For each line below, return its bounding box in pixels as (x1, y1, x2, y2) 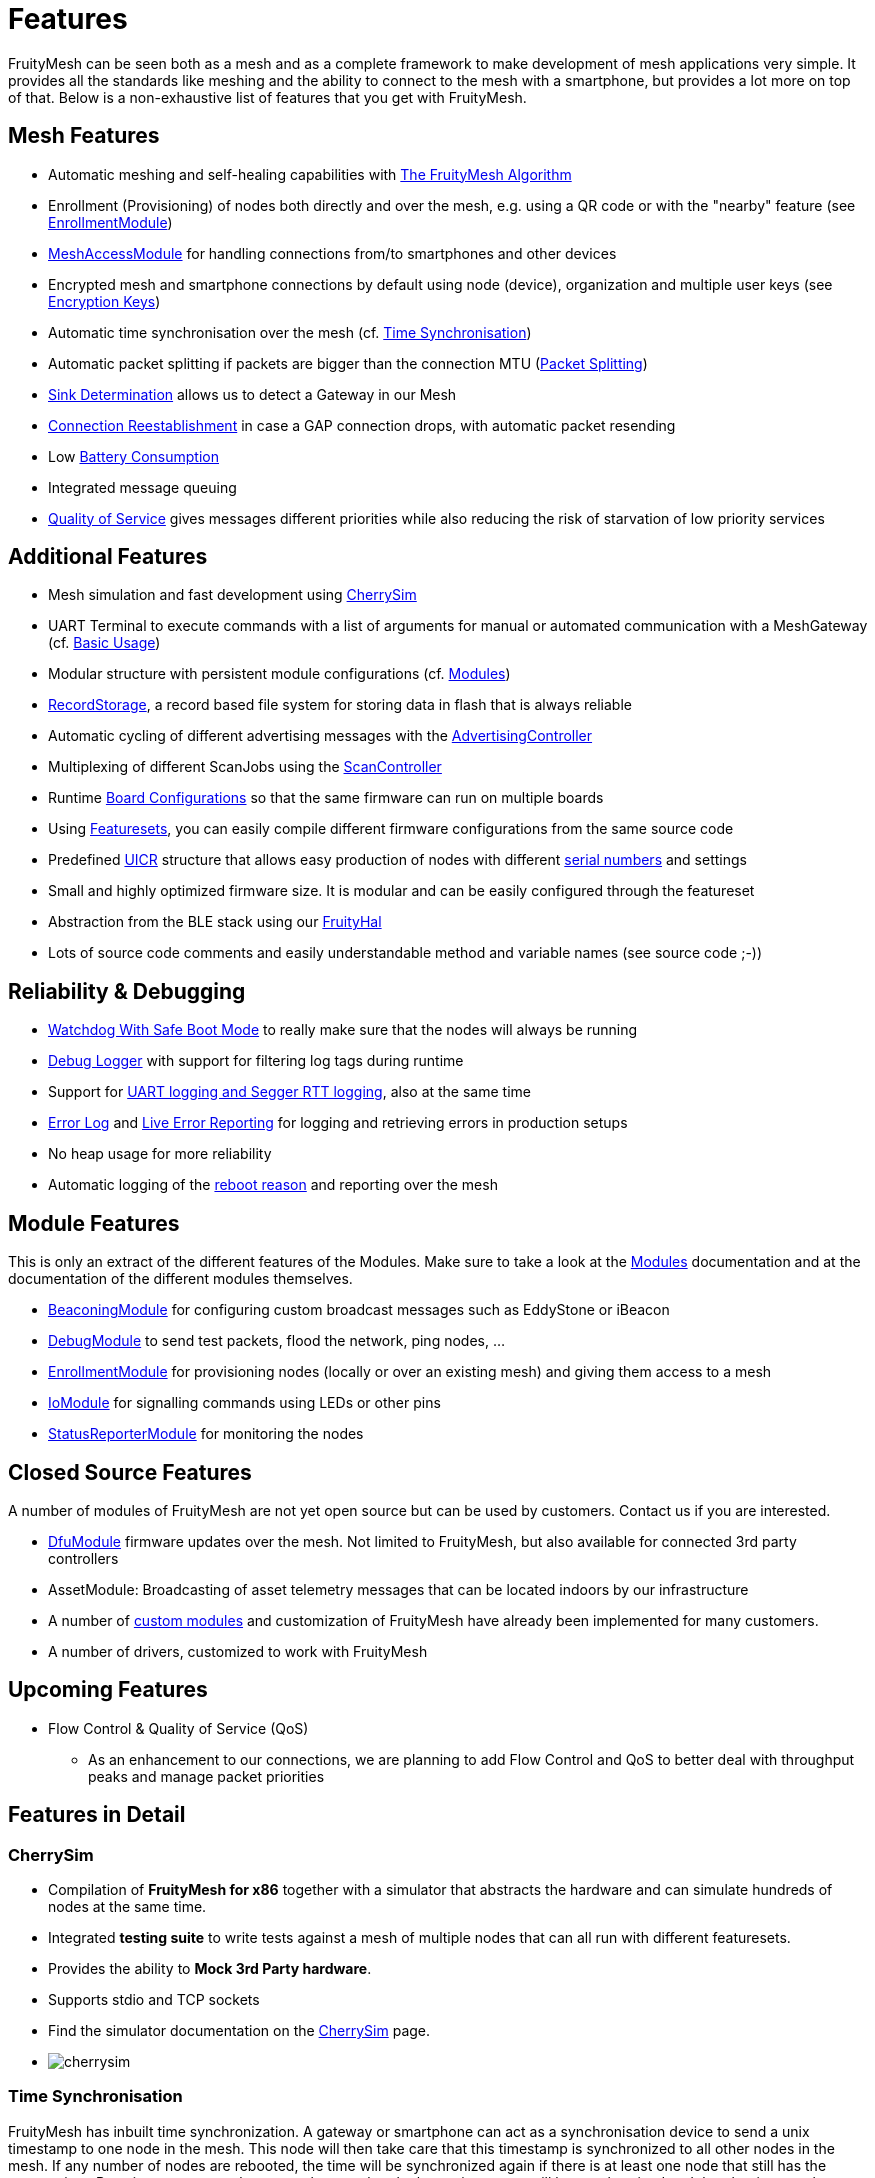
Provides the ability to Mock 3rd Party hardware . (48, 1960, 372, 1978)
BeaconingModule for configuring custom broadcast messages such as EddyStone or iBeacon (48, 1301, 670, 1319)
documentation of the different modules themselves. (8, 1270, 353, 1288)
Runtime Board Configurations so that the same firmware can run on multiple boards (48, 789, 604, 807)
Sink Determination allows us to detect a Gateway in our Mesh (48, 385, 457, 403)
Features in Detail (8, 1802, 186, 1828)
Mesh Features (8, 123, 160, 149)
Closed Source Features (8, 1459, 252, 1485)
